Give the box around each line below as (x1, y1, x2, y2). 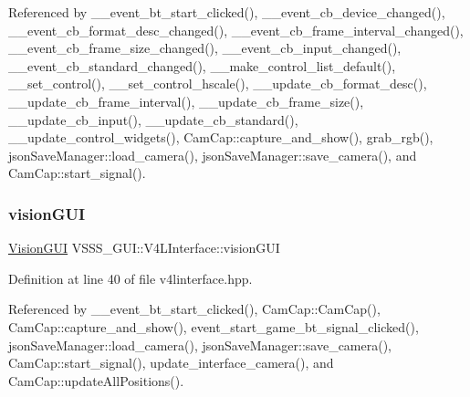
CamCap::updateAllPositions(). (8, 371, 184, 390)
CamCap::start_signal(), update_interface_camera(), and (8, 353, 334, 372)
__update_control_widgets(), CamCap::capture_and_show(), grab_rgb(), (8, 128, 433, 147)
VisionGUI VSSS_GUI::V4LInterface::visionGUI (8, 238, 280, 257)
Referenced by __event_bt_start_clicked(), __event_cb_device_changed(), (8, 3, 445, 21)
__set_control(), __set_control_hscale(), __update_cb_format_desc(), (8, 74, 427, 93)
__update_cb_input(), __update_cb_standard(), (8, 110, 298, 129)
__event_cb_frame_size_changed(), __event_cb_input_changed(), (8, 38, 402, 57)
